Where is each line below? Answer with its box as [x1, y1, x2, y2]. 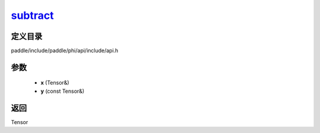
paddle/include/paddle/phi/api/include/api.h [11, 47, 119, 54]
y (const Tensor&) [40, 87, 85, 95]
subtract [11, 9, 55, 22]
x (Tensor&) [40, 79, 69, 86]
